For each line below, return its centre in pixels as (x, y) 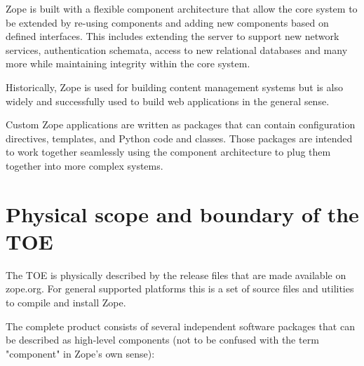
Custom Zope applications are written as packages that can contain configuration (181, 124)
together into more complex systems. (85, 165)
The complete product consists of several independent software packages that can (180, 326)
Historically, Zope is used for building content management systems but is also (174, 87)
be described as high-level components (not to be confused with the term (162, 340)
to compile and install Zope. (66, 303)
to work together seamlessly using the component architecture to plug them (168, 152)
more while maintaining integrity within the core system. (128, 63)
